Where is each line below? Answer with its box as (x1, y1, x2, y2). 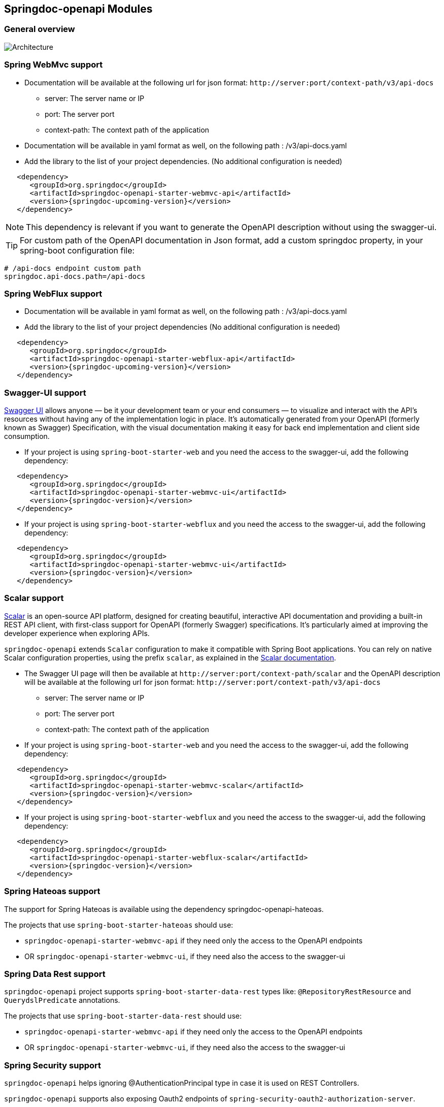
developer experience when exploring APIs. (4, 628, 150, 638)
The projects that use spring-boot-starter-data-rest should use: (4, 1011, 242, 1021)
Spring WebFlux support (4, 288, 103, 299)
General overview (4, 24, 75, 35)
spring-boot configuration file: (20, 245, 135, 256)
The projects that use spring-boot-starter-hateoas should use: (4, 920, 233, 929)
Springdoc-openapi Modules (4, 3, 153, 15)
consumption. (4, 432, 50, 441)
